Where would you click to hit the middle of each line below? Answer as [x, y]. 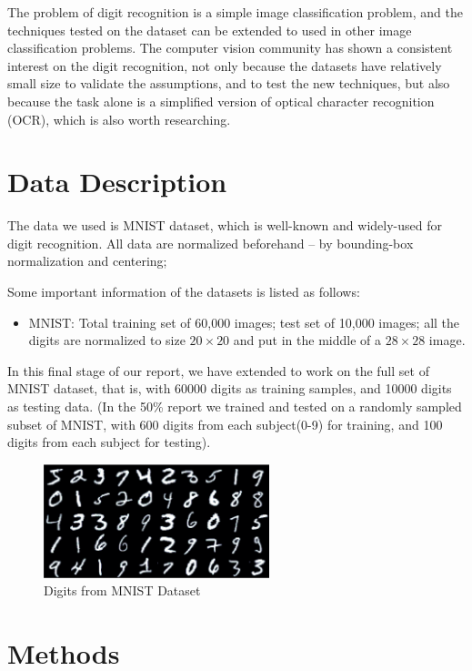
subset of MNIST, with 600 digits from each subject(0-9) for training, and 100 [225, 424]
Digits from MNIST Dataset [122, 590]
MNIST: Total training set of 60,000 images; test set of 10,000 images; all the [244, 322]
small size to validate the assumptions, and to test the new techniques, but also [229, 83]
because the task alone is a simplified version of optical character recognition [221, 101]
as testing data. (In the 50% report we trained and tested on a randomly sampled [235, 407]
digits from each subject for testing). [109, 442]
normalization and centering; [87, 261]
